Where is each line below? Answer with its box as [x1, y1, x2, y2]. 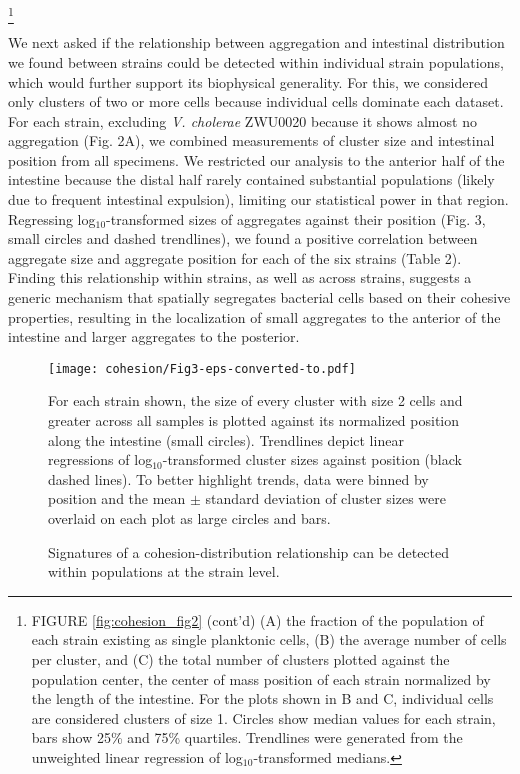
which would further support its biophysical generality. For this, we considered [8, 71, 488, 92]
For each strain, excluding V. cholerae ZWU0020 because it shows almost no [8, 110, 477, 131]
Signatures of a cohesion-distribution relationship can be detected [48, 541, 450, 562]
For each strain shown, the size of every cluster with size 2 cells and [48, 390, 463, 411]
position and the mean [48, 488, 186, 509]
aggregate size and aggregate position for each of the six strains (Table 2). [8, 247, 462, 268]
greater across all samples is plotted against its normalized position [48, 410, 460, 431]
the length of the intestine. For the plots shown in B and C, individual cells [31, 688, 494, 709]
